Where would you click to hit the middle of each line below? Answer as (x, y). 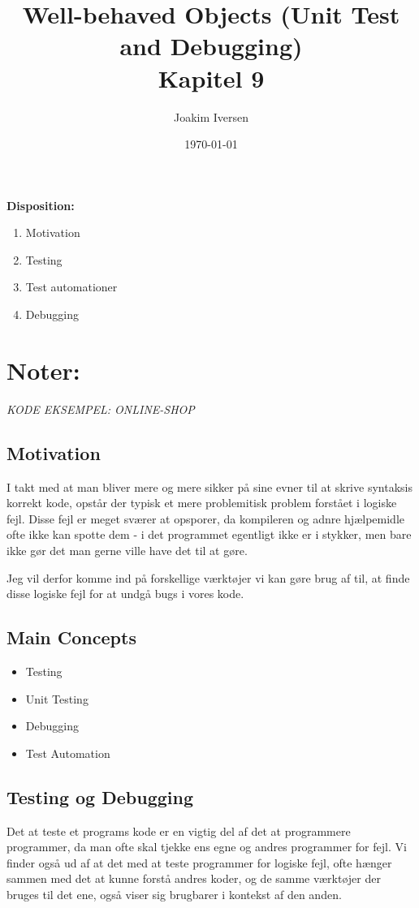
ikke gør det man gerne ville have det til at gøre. (127, 550)
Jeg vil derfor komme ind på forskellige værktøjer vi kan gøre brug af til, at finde (208, 577)
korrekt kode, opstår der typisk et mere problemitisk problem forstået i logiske (202, 503)
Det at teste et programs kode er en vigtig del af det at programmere (179, 831)
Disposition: (41, 205)
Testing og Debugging (100, 796)
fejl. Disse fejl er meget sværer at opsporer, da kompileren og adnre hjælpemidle (205, 518)
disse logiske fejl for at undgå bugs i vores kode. (125, 594)
